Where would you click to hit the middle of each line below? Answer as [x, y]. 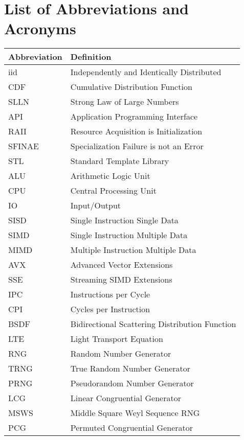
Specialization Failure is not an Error [137, 146]
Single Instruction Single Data [124, 220]
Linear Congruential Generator [126, 398]
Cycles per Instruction [110, 309]
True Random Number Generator [130, 368]
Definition [91, 57]
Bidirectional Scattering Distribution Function [153, 324]
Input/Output [96, 205]
